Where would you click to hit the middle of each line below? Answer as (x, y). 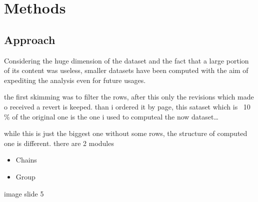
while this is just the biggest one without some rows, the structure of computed (126, 133)
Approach (30, 39)
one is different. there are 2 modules (59, 143)
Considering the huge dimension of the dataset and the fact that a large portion (126, 60)
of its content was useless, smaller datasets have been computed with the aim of (126, 70)
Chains (26, 160)
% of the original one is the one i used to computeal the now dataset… (111, 116)
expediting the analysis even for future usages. (75, 80)
